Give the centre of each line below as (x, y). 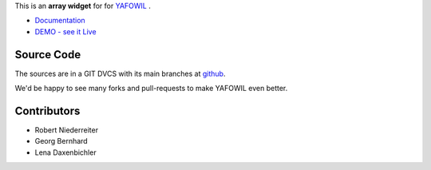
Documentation (60, 21)
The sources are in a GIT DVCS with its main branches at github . (120, 73)
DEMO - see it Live (65, 31)
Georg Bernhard (61, 141)
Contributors (47, 111)
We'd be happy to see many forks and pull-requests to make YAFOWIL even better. (151, 89)
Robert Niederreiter (67, 130)
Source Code (48, 55)
